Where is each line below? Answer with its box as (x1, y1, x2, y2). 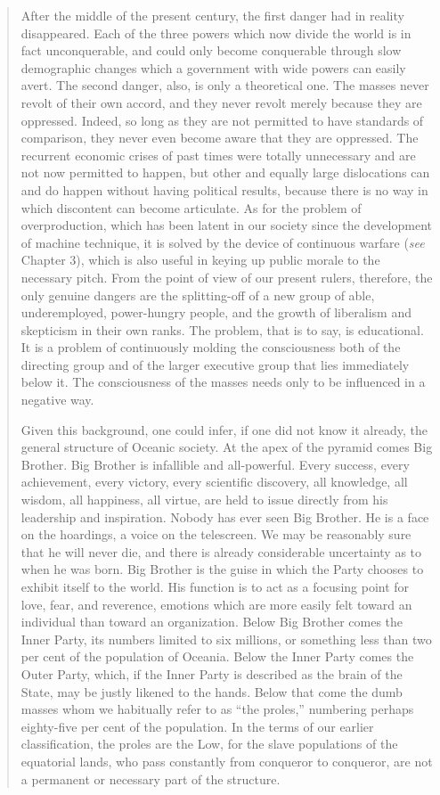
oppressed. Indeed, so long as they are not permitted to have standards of (20, 111, 424, 129)
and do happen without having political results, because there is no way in (20, 180, 428, 199)
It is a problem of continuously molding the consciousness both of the (20, 338, 401, 357)
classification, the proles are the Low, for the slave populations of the (20, 734, 398, 753)
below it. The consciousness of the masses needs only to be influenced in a (20, 373, 426, 391)
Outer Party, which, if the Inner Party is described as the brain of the (20, 664, 403, 683)
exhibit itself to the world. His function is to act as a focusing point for (20, 578, 410, 595)
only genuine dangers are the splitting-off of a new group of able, (20, 285, 375, 304)
